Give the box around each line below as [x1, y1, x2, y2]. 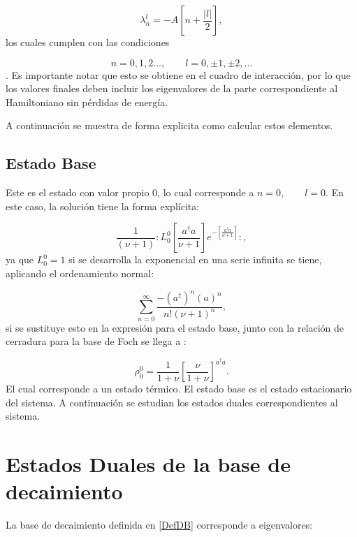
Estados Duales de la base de [6, 450, 291, 478]
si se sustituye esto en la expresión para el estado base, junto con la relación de [6, 320, 344, 334]
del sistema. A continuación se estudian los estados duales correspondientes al [6, 395, 338, 409]
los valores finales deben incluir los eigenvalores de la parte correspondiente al [6, 81, 338, 96]
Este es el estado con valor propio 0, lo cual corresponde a [6, 185, 254, 200]
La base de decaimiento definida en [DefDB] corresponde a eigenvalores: [6, 517, 313, 532]
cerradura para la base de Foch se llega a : [6, 334, 187, 348]
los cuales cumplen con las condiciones [6, 35, 170, 49]
